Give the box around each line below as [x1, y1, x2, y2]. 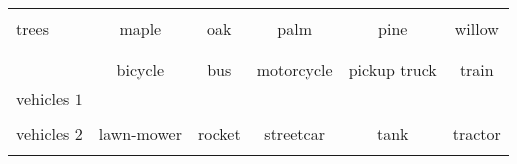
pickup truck [348, 58, 437, 81]
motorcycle [256, 58, 333, 81]
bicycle [116, 58, 165, 81]
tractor [452, 122, 501, 145]
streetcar [264, 122, 325, 145]
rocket [197, 122, 241, 145]
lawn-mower [98, 122, 182, 145]
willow [454, 17, 499, 40]
